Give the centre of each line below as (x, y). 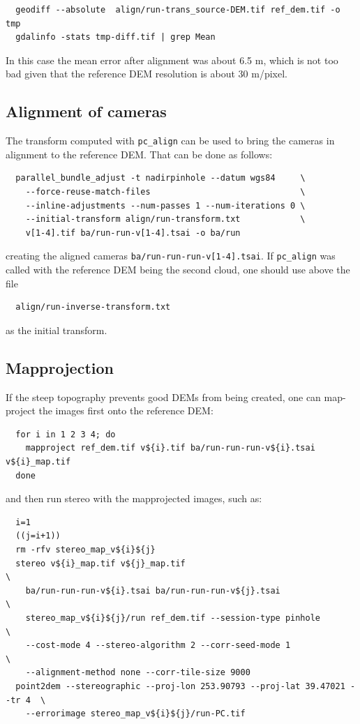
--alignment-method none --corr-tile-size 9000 (138, 673)
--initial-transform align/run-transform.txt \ (165, 219)
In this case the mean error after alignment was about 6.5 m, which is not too (172, 60)
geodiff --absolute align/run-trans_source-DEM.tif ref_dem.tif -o (178, 10)
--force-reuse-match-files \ (165, 192)
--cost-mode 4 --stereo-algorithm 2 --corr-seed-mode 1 (158, 646)
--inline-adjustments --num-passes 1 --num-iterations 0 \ (165, 205)
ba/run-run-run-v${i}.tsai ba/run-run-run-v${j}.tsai (153, 590)
